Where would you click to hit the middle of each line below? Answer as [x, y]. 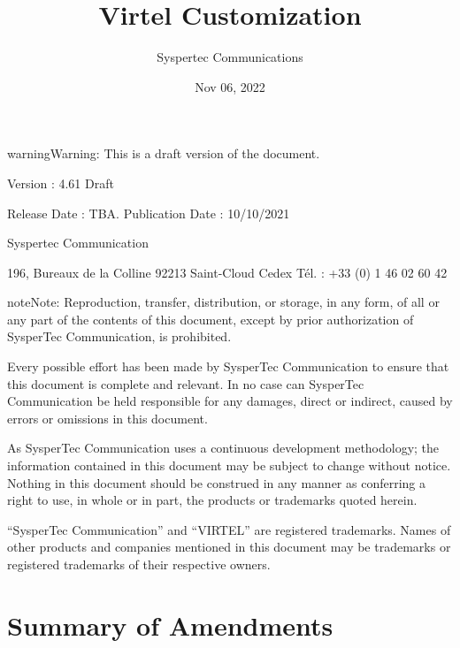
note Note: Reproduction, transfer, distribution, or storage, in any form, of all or [223, 302]
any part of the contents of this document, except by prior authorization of [211, 319]
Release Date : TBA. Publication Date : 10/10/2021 [149, 213]
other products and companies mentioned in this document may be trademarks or [229, 547]
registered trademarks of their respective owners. [139, 564]
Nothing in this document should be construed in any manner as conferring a [217, 482]
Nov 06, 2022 [230, 86]
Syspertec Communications [230, 57]
